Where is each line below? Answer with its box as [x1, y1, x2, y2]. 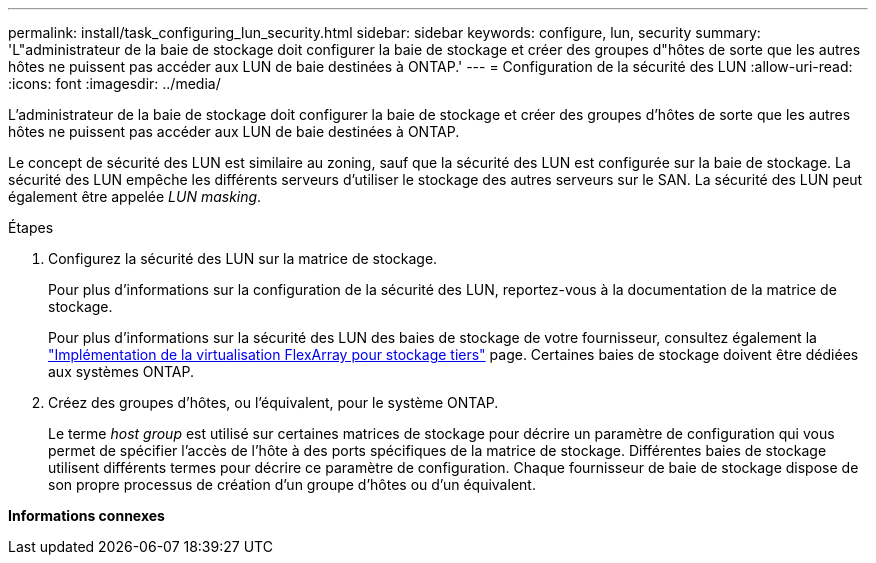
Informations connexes [8, 507, 165, 524]
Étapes [8, 219, 54, 236]
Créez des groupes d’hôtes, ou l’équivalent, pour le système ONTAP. [48, 394, 499, 411]
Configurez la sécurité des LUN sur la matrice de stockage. [48, 250, 438, 267]
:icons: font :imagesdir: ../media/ [8, 75, 221, 92]
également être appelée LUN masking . [8, 188, 262, 205]
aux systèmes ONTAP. [48, 363, 194, 380]
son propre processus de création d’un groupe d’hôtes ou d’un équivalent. [48, 476, 536, 493]
